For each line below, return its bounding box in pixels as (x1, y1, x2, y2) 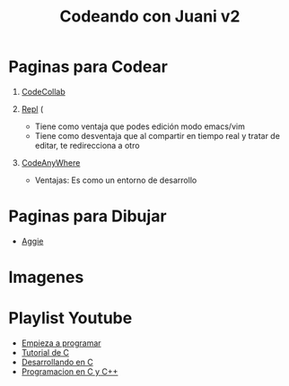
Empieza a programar (21, 338, 101, 348)
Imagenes (8, 267, 84, 287)
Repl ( (21, 103, 44, 114)
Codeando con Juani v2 (59, 6, 241, 27)
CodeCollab (21, 86, 66, 97)
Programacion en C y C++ (21, 366, 118, 377)
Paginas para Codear (8, 56, 168, 77)
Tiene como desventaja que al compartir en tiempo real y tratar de (34, 130, 280, 141)
